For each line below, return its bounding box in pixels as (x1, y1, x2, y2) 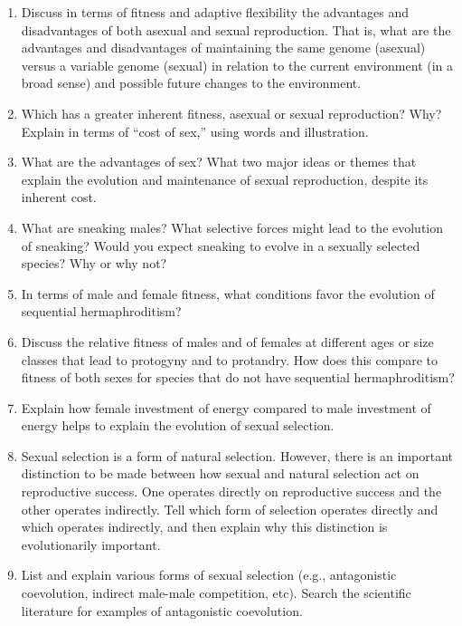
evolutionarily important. (21, 535, 161, 554)
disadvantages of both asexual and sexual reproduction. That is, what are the (21, 20, 451, 39)
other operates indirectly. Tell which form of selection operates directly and (21, 499, 438, 518)
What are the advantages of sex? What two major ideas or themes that (21, 152, 417, 171)
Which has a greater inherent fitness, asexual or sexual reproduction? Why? (21, 103, 442, 122)
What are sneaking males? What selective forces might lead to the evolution (21, 217, 444, 236)
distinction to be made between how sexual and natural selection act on (21, 464, 420, 483)
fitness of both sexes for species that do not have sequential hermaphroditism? (21, 368, 455, 387)
